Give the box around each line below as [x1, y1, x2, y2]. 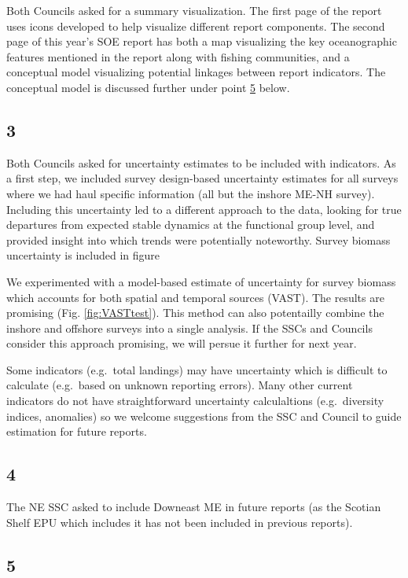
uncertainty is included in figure [6, 247, 160, 263]
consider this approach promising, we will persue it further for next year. [6, 335, 357, 352]
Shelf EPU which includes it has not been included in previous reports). [6, 514, 353, 530]
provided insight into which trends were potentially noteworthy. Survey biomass [6, 231, 391, 248]
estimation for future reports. [6, 423, 147, 440]
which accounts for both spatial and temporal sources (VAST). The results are [6, 289, 384, 305]
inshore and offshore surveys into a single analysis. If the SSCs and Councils [6, 319, 373, 336]
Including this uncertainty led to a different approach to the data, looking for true [6, 201, 402, 217]
